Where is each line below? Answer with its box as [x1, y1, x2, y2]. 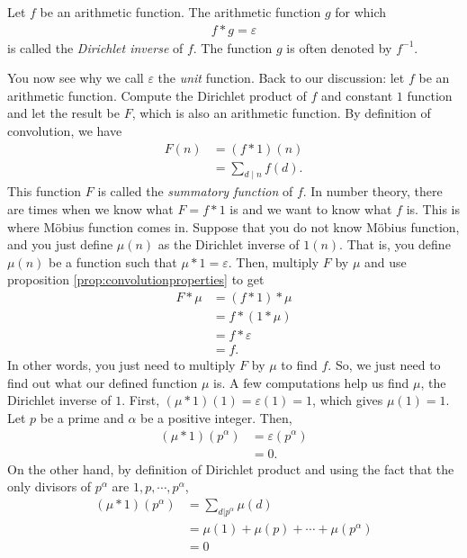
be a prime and [40, 408, 124, 427]
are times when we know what [7, 200, 174, 219]
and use [364, 252, 407, 271]
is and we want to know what [229, 200, 392, 219]
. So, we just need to [328, 355, 441, 374]
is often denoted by [286, 38, 392, 57]
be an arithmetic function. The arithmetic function [40, 3, 321, 21]
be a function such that [48, 252, 177, 271]
